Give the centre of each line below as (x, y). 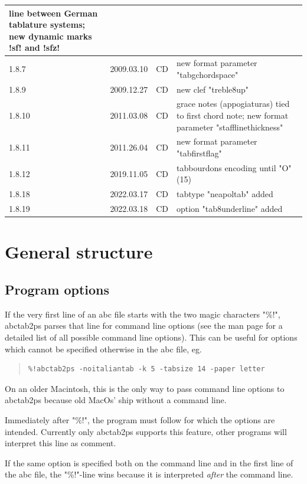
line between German (53, 13)
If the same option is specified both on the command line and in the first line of (149, 462)
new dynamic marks (50, 36)
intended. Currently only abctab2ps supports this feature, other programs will (146, 431)
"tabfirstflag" (199, 153)
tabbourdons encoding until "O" (234, 167)
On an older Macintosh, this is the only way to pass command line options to (145, 388)
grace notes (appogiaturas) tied (233, 104)
